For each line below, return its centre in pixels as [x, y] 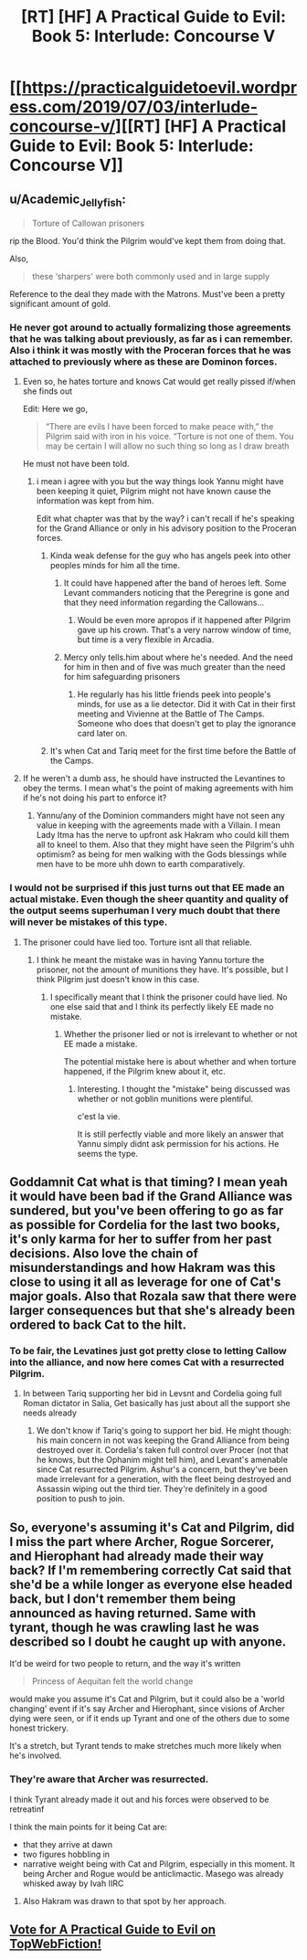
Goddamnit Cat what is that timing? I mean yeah [148, 1182]
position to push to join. [80, 1499]
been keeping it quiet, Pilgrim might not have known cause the [153, 492]
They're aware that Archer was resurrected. [109, 1779]
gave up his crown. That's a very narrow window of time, [185, 630]
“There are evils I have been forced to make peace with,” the [159, 427]
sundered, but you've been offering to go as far [147, 1211]
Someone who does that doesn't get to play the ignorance [187, 724]
